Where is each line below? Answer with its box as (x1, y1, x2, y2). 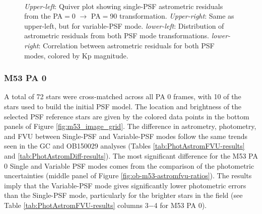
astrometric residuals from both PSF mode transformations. (24, 30, 209, 41)
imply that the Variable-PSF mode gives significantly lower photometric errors (4, 180, 246, 190)
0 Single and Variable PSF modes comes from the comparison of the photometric (4, 160, 254, 171)
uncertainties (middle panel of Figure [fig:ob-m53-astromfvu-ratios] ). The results (4, 170, 252, 181)
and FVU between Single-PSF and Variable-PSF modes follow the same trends (4, 130, 248, 141)
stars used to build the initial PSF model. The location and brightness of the (4, 101, 242, 111)
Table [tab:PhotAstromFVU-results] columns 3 (4, 199, 149, 210)
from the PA (24, 11, 63, 21)
